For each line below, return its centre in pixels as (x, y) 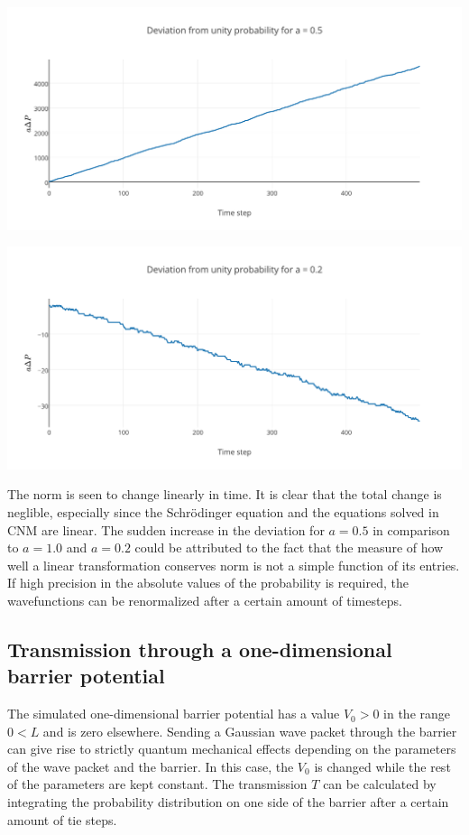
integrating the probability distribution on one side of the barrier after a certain (228, 802)
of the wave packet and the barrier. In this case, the (151, 766)
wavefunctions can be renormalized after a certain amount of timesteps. (205, 600)
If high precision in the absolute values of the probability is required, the (208, 583)
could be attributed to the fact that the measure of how (289, 547)
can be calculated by (380, 784)
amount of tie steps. (62, 819)
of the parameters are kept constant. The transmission (157, 784)
